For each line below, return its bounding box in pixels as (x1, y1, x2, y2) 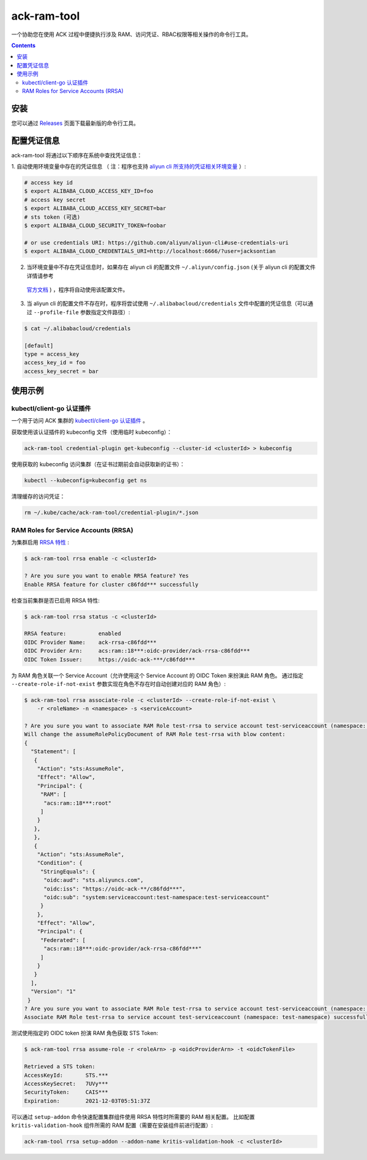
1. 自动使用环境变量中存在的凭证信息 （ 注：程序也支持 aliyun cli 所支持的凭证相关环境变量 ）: (11, 163, 247, 170)
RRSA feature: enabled (24, 630, 122, 637)
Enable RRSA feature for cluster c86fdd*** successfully (24, 581, 199, 588)
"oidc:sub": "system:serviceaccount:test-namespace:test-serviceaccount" (43, 894, 270, 900)
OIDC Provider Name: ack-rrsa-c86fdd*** (24, 639, 157, 646)
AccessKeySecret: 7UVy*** (24, 1080, 108, 1087)
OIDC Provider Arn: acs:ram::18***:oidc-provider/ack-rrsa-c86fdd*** (24, 647, 250, 655)
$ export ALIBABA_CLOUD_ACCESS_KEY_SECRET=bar (24, 205, 166, 212)
